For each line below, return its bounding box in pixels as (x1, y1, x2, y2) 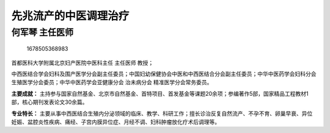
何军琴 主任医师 (11, 27, 74, 38)
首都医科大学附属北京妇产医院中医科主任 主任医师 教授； (11, 59, 154, 66)
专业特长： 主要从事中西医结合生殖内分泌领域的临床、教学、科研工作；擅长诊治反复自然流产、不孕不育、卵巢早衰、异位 (11, 110, 313, 117)
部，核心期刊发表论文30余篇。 (11, 98, 88, 106)
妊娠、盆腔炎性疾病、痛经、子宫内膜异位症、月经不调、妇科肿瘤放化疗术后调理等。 (11, 118, 220, 125)
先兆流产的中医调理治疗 (11, 9, 130, 23)
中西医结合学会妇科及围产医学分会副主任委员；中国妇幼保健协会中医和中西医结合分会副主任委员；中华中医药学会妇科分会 (11, 70, 317, 77)
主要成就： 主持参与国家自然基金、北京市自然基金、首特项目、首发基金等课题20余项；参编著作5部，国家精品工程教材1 (11, 90, 309, 97)
